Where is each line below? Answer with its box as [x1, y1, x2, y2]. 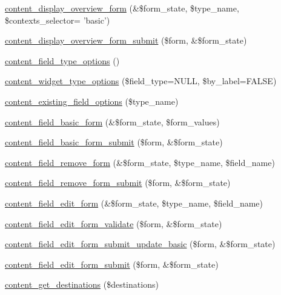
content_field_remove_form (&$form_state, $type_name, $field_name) [5, 156, 275, 168]
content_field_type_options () [5, 54, 120, 67]
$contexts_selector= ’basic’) [5, 13, 110, 26]
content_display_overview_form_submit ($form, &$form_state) [5, 34, 247, 47]
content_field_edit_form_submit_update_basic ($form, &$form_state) [5, 237, 276, 250]
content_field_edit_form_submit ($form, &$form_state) [5, 257, 219, 270]
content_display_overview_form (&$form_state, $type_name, [5, 2, 239, 14]
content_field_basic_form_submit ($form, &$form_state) [5, 136, 223, 148]
